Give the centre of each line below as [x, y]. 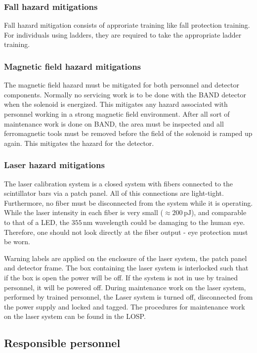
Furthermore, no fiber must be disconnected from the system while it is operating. [128, 202]
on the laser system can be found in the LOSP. [75, 316]
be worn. [17, 242]
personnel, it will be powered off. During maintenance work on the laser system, [125, 287]
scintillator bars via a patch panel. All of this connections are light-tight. [114, 193]
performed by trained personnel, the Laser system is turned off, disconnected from [128, 297]
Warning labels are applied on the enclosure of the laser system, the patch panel [126, 258]
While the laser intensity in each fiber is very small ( [84, 212]
